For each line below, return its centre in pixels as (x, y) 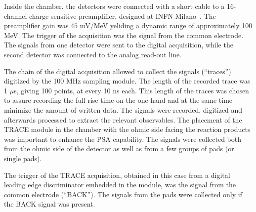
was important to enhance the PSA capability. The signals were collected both (123, 139)
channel (16, 16)
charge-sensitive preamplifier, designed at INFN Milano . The (122, 16)
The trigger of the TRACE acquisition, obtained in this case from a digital (117, 175)
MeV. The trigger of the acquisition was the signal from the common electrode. (124, 35)
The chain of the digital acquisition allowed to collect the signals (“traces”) (118, 71)
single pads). (23, 158)
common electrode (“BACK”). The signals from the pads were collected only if (123, 194)
